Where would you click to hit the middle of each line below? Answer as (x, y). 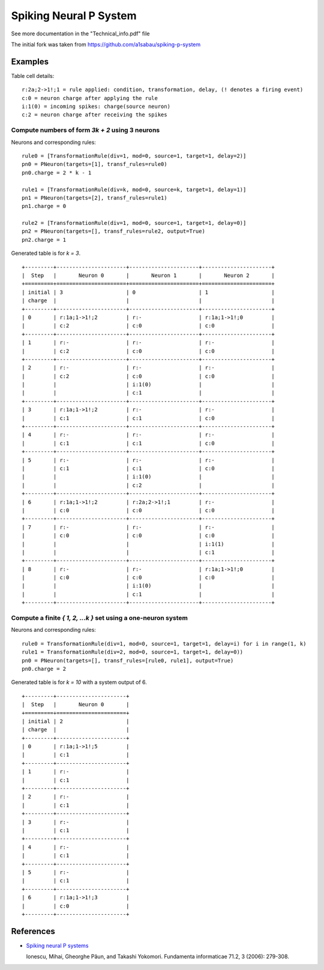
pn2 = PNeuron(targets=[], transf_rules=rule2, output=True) (113, 231)
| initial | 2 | (76, 721)
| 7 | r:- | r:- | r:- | (148, 527)
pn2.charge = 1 (44, 240)
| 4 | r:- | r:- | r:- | (148, 435)
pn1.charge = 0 (44, 206)
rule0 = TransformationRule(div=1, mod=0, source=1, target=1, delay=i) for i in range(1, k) (164, 644)
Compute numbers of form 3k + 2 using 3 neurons (85, 130)
